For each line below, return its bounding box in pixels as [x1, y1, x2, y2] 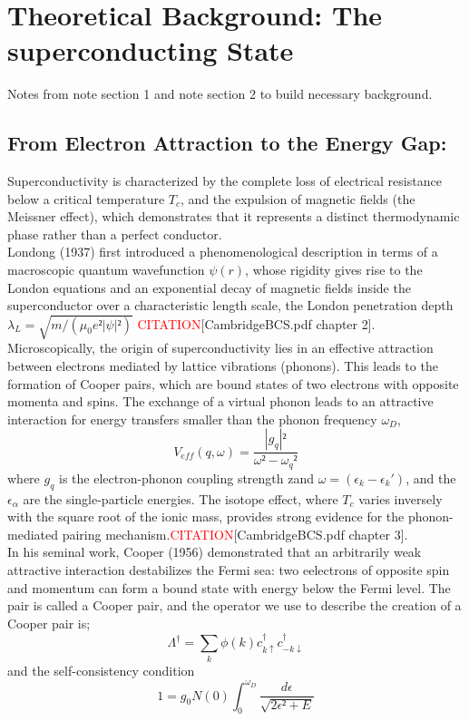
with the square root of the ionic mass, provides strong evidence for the [7, 507, 405, 526]
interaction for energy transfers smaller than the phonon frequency [7, 409, 377, 428]
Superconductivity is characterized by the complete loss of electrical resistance [7, 171, 442, 190]
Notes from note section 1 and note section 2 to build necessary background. [7, 84, 433, 103]
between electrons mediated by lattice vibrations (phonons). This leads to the [7, 356, 438, 375]
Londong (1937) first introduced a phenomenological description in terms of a [7, 242, 438, 261]
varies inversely [358, 489, 443, 508]
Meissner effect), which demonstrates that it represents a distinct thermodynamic [7, 207, 460, 226]
